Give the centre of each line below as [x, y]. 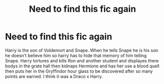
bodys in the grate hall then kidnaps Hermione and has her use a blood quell [82, 66]
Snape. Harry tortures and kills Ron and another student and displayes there [82, 60]
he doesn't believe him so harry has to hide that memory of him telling [76, 56]
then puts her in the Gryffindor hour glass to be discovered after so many [79, 71]
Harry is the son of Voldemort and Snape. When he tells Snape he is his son [82, 50]
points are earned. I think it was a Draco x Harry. [54, 76]
